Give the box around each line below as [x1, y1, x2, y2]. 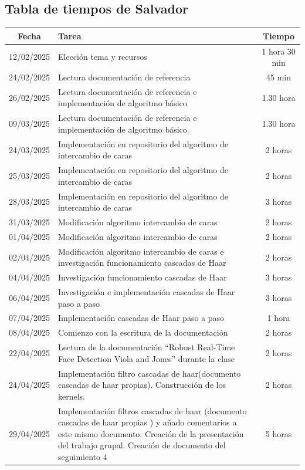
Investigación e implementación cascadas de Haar [58, 285, 235, 297]
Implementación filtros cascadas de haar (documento [58, 404, 247, 417]
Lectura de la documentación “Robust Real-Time [58, 341, 235, 353]
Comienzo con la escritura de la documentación [58, 326, 228, 339]
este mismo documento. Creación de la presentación [58, 427, 244, 439]
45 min [266, 70, 292, 83]
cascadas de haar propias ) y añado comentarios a [58, 416, 237, 428]
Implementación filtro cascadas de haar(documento [58, 367, 241, 379]
